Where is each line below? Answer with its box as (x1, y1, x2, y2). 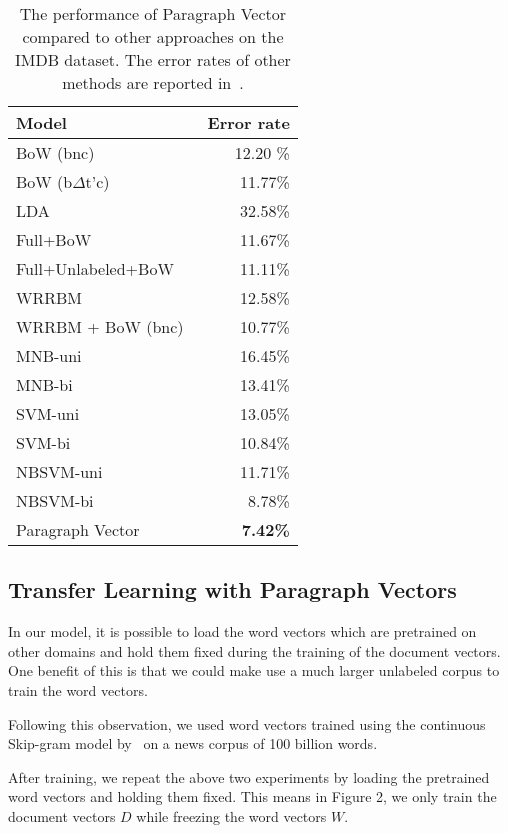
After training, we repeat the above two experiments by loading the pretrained (8, 766, 490, 787)
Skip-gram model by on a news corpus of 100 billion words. (8, 733, 378, 754)
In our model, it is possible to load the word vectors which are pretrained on (8, 621, 477, 642)
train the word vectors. (8, 679, 148, 700)
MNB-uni (16, 344, 82, 367)
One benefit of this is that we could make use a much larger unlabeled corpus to (8, 660, 500, 681)
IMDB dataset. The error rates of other (14, 48, 291, 71)
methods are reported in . (62, 71, 244, 94)
